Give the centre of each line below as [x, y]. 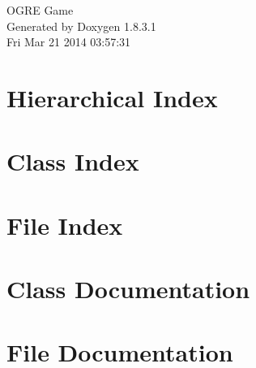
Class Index [73, 161]
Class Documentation [128, 289]
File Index [65, 225]
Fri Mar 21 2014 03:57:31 [69, 42]
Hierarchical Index [112, 97]
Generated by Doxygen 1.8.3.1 [81, 26]
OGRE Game [40, 10]
